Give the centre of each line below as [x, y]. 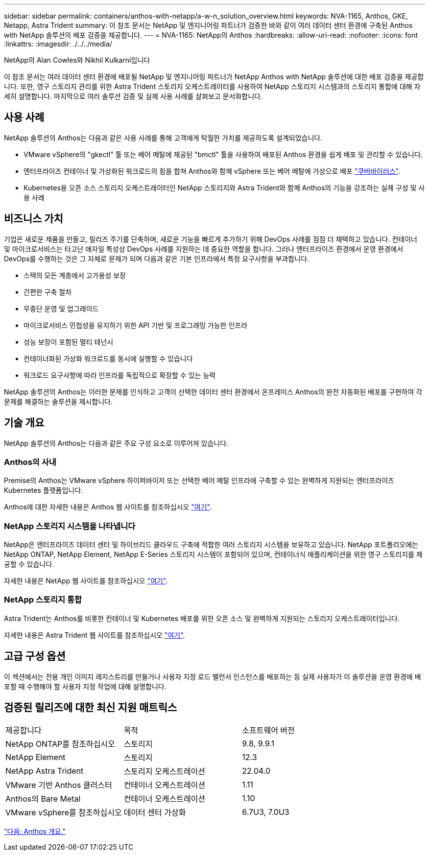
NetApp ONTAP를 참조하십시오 [60, 744]
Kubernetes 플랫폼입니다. [44, 490]
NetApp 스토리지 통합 [43, 600]
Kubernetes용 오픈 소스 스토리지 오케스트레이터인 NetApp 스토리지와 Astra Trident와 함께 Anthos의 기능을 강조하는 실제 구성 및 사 [224, 187]
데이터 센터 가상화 [155, 813]
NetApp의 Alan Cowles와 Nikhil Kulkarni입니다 [77, 60]
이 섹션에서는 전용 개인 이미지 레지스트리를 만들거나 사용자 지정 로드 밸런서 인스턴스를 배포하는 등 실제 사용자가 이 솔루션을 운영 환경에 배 [213, 676]
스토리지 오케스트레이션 [165, 772]
